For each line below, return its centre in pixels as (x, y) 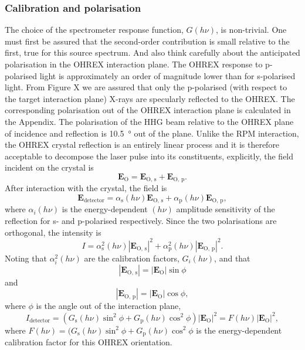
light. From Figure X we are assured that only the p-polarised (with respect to (146, 87)
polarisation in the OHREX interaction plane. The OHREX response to (134, 64)
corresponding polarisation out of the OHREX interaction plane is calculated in (148, 110)
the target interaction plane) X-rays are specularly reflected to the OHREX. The (150, 98)
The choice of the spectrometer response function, (94, 30)
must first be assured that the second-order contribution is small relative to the (147, 41)
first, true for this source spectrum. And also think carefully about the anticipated (152, 52)
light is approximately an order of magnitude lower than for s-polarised (167, 75)
